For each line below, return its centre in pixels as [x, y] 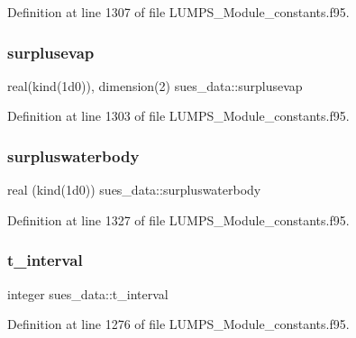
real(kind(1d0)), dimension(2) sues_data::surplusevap [155, 85]
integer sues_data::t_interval [88, 293]
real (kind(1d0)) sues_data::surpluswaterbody [134, 190]
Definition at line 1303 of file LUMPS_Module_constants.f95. [178, 116]
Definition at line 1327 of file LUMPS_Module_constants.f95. [178, 219]
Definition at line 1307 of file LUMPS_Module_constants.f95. [178, 12]
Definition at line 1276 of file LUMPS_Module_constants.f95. [178, 324]
